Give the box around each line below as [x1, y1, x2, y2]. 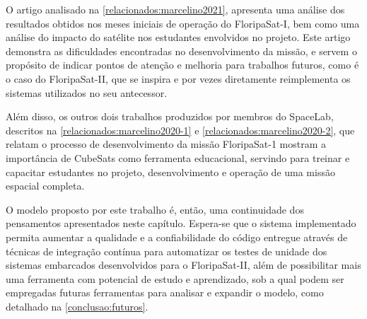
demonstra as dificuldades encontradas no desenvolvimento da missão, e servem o [6, 43, 357, 58]
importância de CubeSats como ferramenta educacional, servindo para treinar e [6, 150, 350, 165]
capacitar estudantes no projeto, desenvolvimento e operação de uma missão [6, 164, 335, 179]
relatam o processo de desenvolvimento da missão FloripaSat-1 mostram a [6, 137, 327, 151]
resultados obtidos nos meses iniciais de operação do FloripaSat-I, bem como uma [6, 16, 360, 30]
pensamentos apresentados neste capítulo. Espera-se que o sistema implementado [6, 216, 356, 231]
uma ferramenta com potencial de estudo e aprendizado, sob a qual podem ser [6, 271, 344, 286]
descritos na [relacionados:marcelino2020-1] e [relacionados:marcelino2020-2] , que [6, 122, 355, 137]
